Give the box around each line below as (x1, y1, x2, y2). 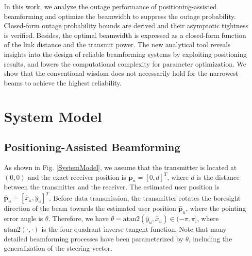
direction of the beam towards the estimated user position (4, 203, 176, 213)
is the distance (197, 171, 240, 182)
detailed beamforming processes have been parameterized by (4, 233, 184, 243)
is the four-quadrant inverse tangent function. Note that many (41, 224, 227, 234)
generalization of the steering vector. (4, 243, 113, 253)
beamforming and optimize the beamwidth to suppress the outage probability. (4, 11, 236, 21)
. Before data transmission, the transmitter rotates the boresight (49, 192, 241, 203)
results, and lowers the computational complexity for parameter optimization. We (4, 58, 246, 68)
